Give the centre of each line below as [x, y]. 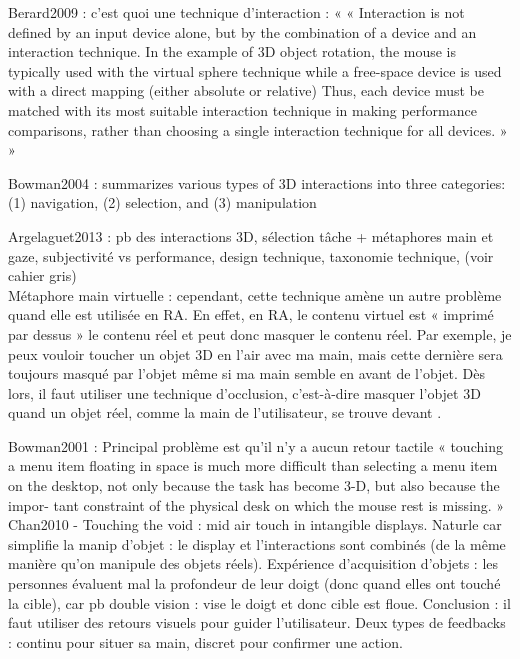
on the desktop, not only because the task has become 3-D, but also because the [254, 485]
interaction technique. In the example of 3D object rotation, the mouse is [232, 51]
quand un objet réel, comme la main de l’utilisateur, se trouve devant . [225, 412]
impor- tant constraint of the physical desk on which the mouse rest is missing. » [256, 504]
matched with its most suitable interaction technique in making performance [242, 109]
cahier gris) [42, 275]
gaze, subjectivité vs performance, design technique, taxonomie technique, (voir [251, 255]
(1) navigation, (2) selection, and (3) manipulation [162, 202]
